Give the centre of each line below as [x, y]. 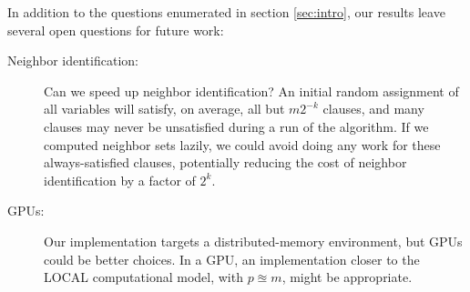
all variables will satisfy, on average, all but [164, 109]
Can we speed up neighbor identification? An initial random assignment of [251, 91]
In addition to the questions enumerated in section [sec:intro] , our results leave [226, 12]
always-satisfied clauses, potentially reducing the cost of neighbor [225, 162]
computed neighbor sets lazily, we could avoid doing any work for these [242, 144]
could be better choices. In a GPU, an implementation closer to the [232, 259]
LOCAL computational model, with [143, 277]
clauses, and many [373, 109]
